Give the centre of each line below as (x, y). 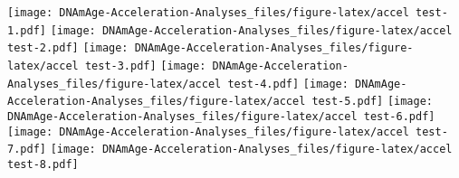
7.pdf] (27, 150)
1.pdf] (27, 30)
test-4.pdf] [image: (288, 84)
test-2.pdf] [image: (68, 48)
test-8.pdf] (43, 164)
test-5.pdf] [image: (373, 102)
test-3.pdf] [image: (145, 66)
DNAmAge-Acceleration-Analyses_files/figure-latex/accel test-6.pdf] (221, 116)
